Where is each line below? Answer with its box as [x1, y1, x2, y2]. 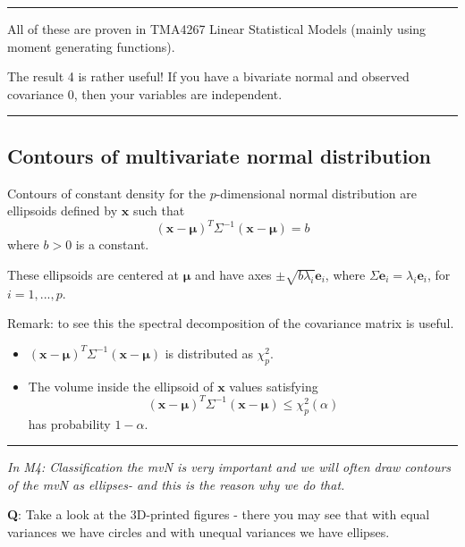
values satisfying [229, 376, 318, 395]
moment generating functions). [7, 37, 175, 55]
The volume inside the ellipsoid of [28, 376, 214, 395]
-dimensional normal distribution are [216, 183, 418, 202]
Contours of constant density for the [7, 183, 206, 202]
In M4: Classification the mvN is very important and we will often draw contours [7, 458, 452, 476]
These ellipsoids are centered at [7, 265, 179, 283]
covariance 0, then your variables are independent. [7, 84, 283, 103]
